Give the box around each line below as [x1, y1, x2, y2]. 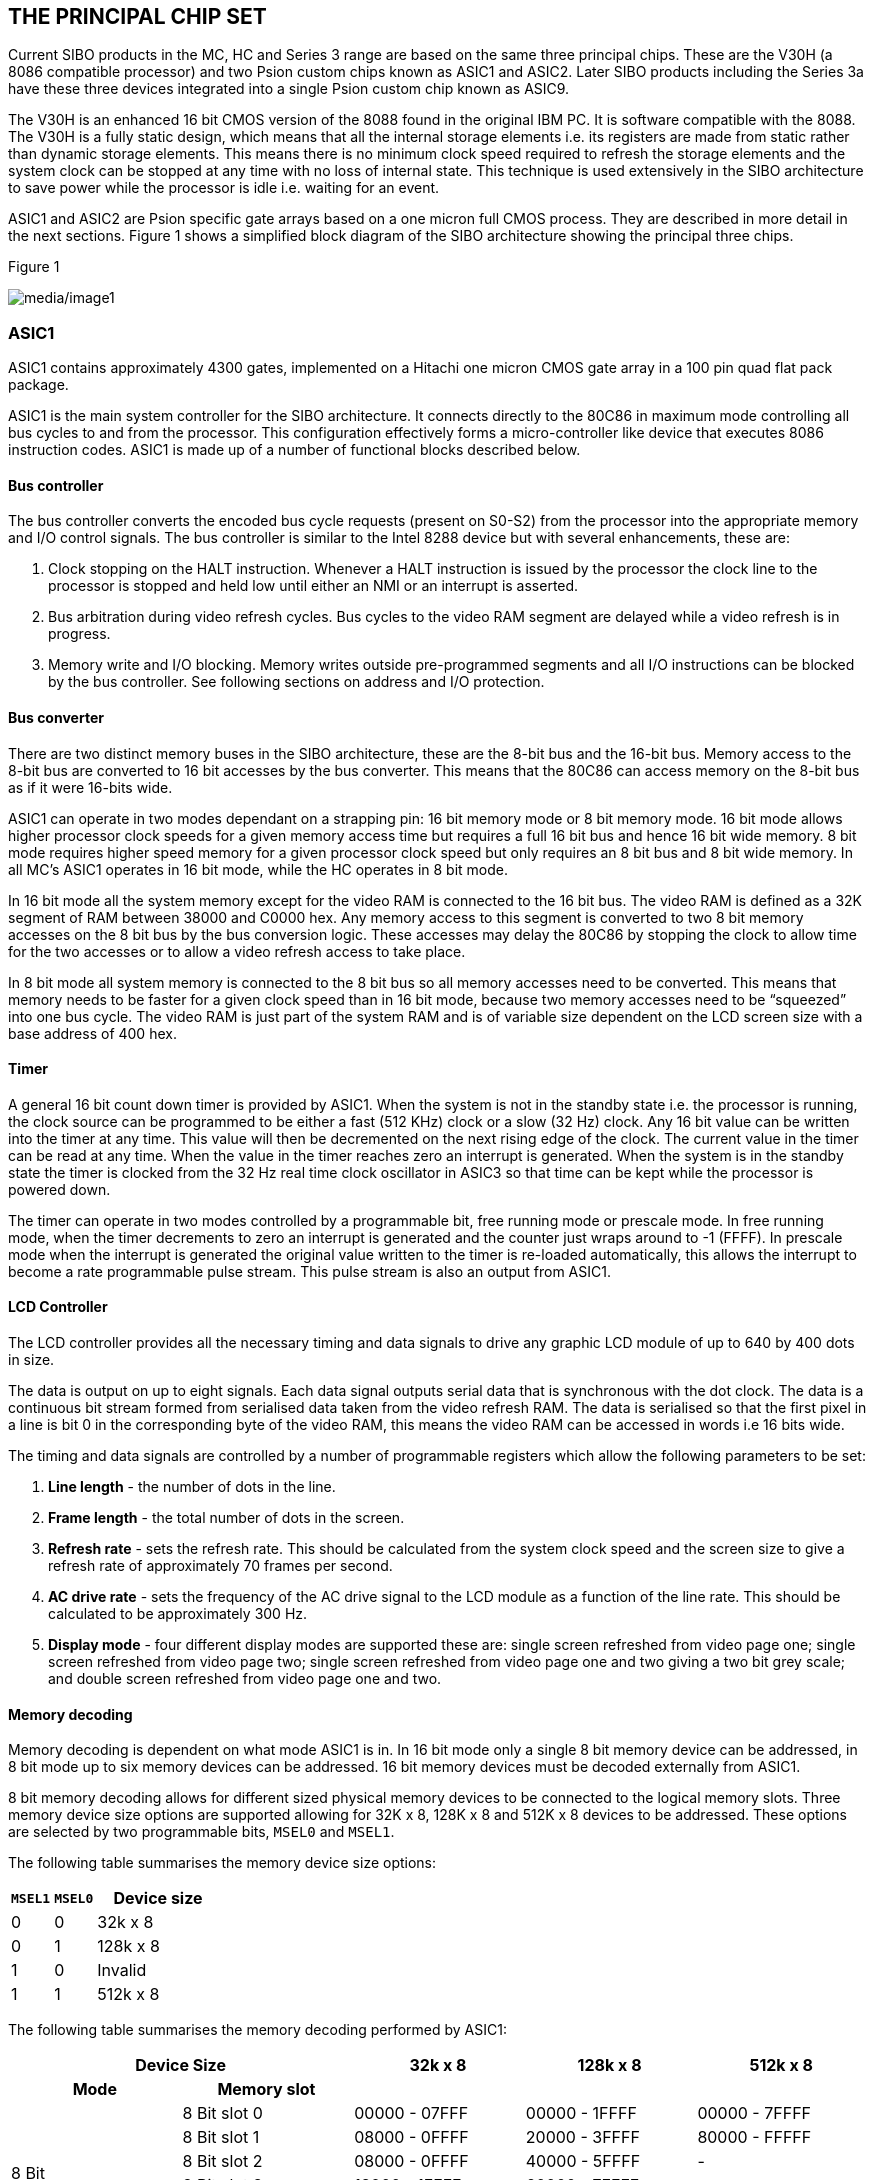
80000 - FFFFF [697, 2127, 812, 2148]
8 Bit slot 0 [182, 2103, 263, 2124]
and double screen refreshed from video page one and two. [48, 1670, 442, 1688]
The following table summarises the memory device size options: [8, 1854, 437, 1872]
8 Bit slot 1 [182, 2127, 260, 2148]
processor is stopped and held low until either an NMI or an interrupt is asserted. [48, 577, 579, 595]
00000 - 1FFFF [525, 2103, 637, 2124]
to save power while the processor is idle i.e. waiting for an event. [8, 179, 440, 197]
